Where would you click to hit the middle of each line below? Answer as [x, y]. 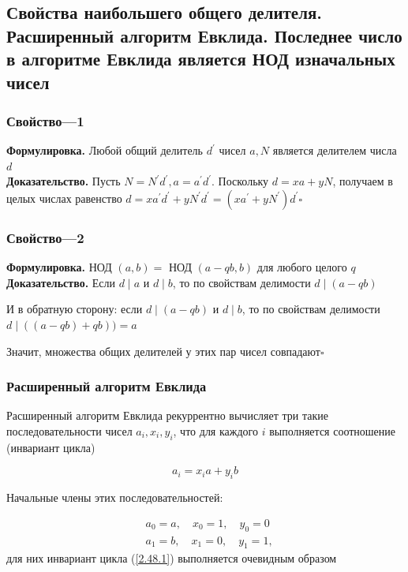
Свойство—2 [45, 237]
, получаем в [363, 181]
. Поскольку [240, 181]
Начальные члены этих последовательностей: [115, 497]
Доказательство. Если [61, 282]
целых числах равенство [64, 198]
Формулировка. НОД [59, 267]
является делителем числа [335, 150]
